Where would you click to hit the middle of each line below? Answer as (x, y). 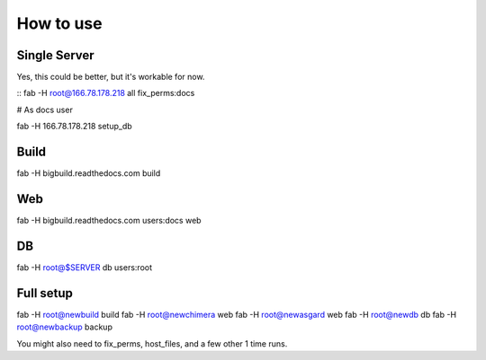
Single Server (55, 55)
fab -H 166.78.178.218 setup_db (74, 127)
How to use (59, 23)
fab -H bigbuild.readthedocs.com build (89, 173)
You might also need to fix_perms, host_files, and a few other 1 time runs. (152, 343)
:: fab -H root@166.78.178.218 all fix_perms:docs (106, 93)
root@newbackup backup (64, 327)
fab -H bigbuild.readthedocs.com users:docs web (109, 221)
